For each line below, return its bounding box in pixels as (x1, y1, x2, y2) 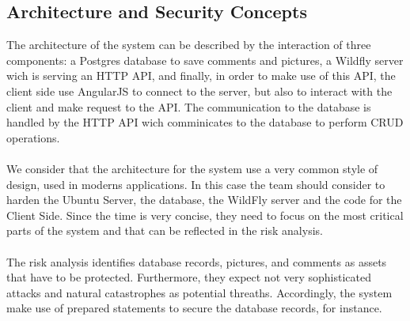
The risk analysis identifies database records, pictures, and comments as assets (6, 253, 387, 270)
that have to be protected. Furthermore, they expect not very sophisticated (6, 269, 371, 285)
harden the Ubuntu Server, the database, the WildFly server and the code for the (6, 191, 402, 208)
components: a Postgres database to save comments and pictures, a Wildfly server (6, 51, 404, 68)
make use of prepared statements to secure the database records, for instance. (6, 300, 382, 316)
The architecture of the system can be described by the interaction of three (6, 36, 371, 53)
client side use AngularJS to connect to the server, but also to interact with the (6, 82, 393, 99)
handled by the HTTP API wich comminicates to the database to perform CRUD (6, 114, 404, 130)
